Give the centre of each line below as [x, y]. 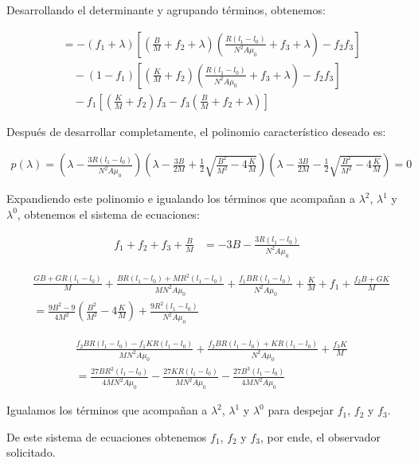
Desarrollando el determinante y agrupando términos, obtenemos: [166, 10]
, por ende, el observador [320, 436]
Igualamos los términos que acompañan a [107, 410]
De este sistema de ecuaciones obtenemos [107, 436]
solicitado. [31, 452]
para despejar [301, 410]
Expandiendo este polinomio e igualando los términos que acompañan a [181, 198]
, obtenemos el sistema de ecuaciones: [108, 214]
